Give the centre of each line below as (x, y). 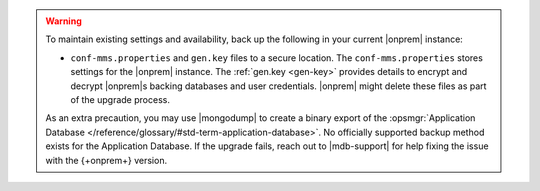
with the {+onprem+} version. (106, 160)
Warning (63, 21)
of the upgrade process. (120, 99)
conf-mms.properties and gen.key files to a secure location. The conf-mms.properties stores (277, 57)
